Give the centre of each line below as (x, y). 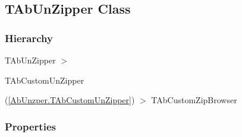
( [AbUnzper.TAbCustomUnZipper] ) (70, 100)
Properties (30, 126)
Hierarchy (29, 38)
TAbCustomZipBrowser (194, 100)
